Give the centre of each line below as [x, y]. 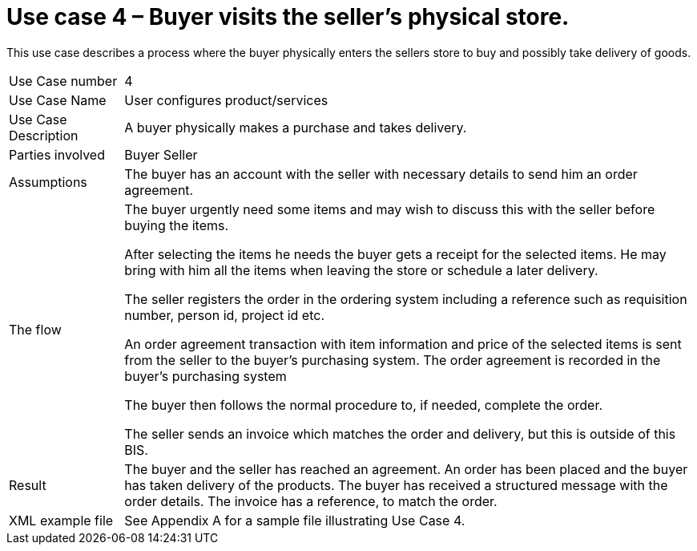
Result [28, 485]
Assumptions [48, 182]
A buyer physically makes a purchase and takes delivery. [296, 127]
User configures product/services [226, 100]
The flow [35, 329]
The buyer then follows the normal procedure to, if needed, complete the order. [364, 405]
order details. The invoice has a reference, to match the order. [311, 501]
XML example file [61, 520]
